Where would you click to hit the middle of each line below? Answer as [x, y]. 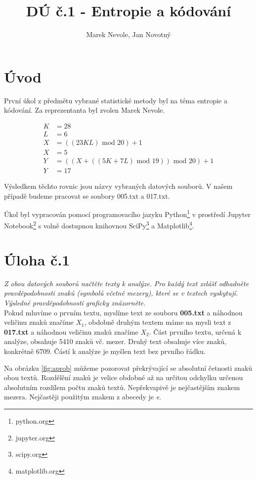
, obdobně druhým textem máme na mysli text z [158, 322]
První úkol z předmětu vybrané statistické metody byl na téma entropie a [116, 100]
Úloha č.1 [37, 259]
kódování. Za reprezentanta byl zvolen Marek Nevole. [85, 110]
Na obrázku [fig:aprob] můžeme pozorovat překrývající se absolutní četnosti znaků [128, 368]
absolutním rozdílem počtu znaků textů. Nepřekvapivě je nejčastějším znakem [122, 387]
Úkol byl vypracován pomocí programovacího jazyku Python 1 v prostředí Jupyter [127, 213]
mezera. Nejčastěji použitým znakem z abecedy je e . [83, 397]
